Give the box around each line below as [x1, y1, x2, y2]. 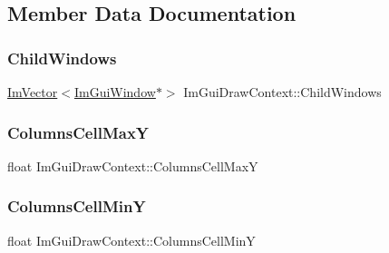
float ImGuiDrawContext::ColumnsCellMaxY [7, 156, 258, 175]
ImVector [7, 83, 58, 101]
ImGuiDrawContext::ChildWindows [183, 83, 382, 101]
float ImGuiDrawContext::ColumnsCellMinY [7, 230, 256, 249]
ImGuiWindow [73, 83, 156, 101]
